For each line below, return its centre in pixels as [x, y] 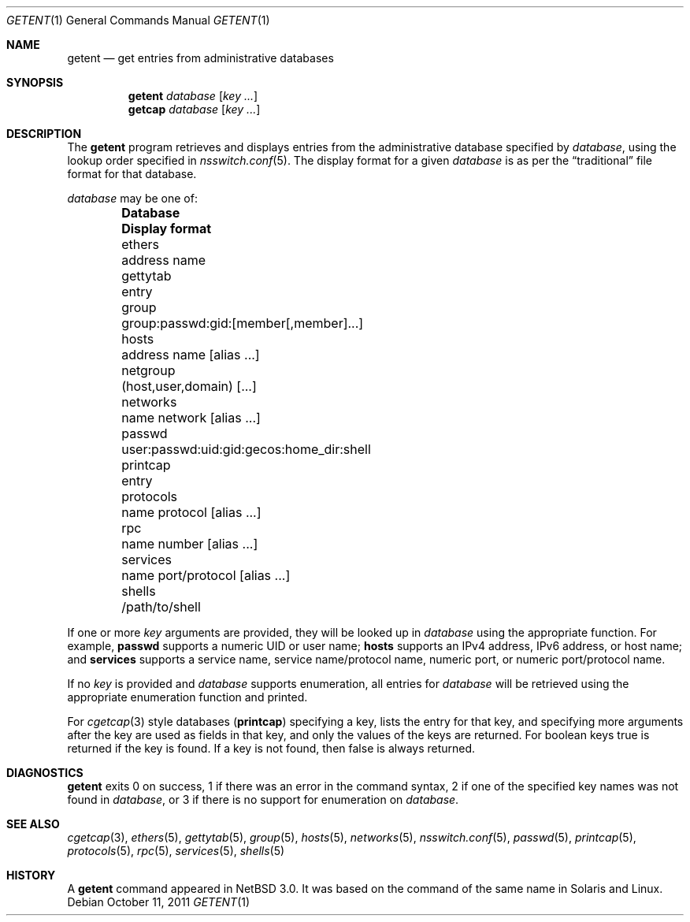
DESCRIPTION [44, 134]
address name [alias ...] [191, 355]
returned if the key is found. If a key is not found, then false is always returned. [271, 748]
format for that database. [132, 174]
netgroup [148, 370]
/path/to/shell [161, 607]
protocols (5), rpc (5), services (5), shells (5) [176, 851]
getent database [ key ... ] [193, 96]
